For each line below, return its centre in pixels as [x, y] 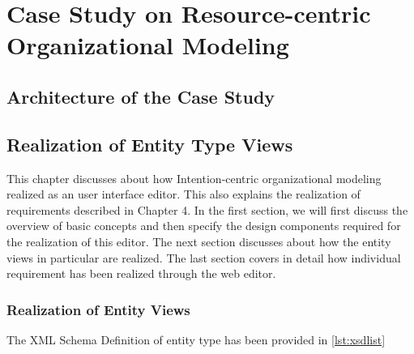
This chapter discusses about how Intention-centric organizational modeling [194, 178]
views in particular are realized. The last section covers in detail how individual [204, 257]
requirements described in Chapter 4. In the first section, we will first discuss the [207, 209]
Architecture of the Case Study [141, 96]
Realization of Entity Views [98, 309]
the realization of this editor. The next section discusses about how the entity [199, 241]
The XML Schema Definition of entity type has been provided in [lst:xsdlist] [196, 339]
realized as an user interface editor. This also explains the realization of [184, 194]
